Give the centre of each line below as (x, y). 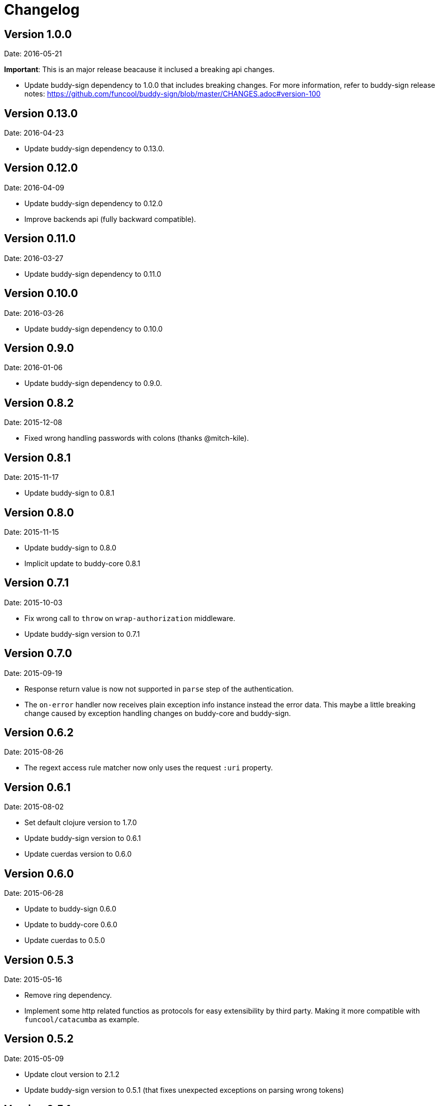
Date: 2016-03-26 (34, 313)
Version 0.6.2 (39, 733)
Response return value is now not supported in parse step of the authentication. (159, 689)
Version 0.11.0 (40, 239)
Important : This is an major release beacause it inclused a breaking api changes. (139, 70)
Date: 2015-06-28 (34, 893)
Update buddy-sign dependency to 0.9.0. (93, 383)
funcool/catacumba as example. (82, 1019)
